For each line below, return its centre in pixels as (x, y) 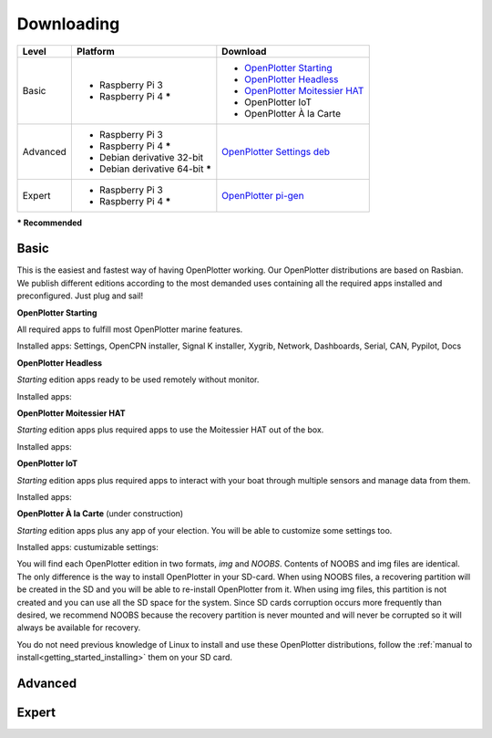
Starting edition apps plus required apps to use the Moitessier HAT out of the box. (170, 430)
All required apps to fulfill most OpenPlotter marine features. (130, 329)
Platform (96, 51)
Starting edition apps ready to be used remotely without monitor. (138, 379)
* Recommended (49, 223)
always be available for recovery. (79, 628)
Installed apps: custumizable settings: (87, 547)
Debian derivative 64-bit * (155, 169)
